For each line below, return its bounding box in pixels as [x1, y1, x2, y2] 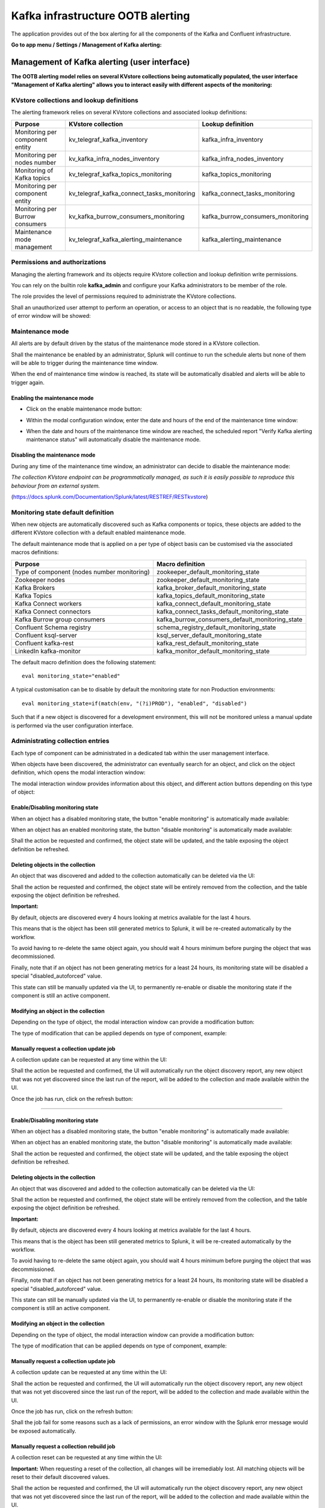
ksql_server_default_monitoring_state [156, 631, 262, 639]
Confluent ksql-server [14, 631, 78, 639]
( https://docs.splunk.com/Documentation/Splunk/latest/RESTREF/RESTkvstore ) [11, 493, 208, 500]
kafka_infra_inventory [202, 135, 264, 144]
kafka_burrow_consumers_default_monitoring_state [156, 615, 303, 624]
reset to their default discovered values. [11, 1473, 110, 1480]
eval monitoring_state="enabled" [22, 673, 120, 679]
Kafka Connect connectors [14, 607, 91, 615]
